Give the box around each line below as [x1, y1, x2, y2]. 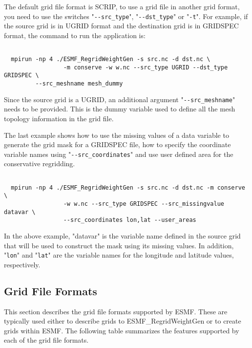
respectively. [4, 259, 41, 269]
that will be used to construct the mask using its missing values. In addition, [4, 240, 234, 250]
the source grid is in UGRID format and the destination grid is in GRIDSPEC [4, 21, 239, 31]
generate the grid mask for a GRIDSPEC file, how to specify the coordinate [4, 139, 231, 150]
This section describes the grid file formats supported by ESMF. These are [4, 306, 228, 316]
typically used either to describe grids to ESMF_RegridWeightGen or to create [4, 316, 241, 326]
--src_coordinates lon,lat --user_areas [63, 217, 196, 224]
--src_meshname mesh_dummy [35, 80, 123, 87]
